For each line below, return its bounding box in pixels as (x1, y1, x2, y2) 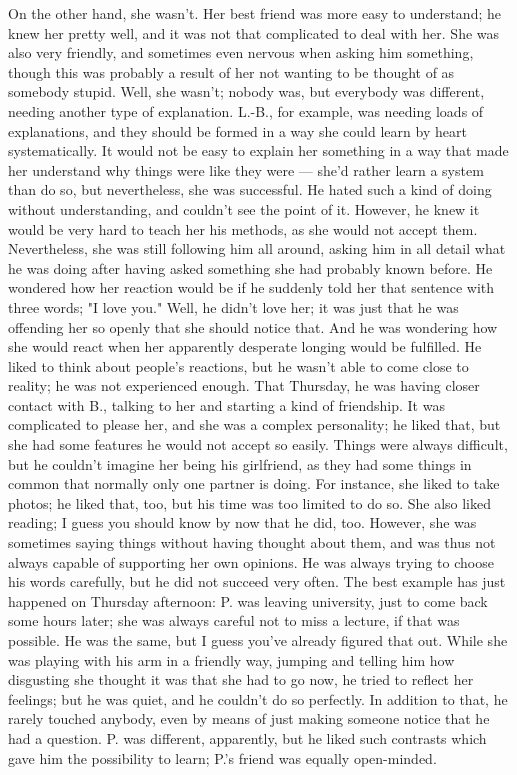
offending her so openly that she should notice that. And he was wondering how (8, 316, 498, 337)
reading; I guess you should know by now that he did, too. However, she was (8, 512, 477, 533)
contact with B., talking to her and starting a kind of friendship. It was (8, 394, 445, 415)
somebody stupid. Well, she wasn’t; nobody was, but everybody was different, (8, 81, 485, 102)
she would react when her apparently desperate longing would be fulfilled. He (8, 336, 482, 357)
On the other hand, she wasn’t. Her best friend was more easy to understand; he (8, 3, 501, 23)
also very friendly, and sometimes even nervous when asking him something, (8, 42, 474, 63)
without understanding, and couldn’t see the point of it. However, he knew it (8, 198, 480, 219)
